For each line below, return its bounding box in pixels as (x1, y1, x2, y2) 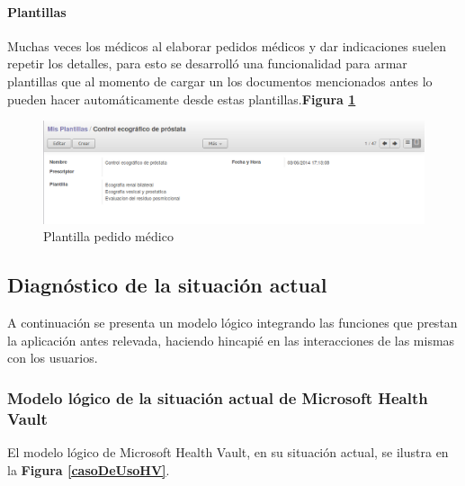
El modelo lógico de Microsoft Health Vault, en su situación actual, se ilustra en (7, 443, 449, 462)
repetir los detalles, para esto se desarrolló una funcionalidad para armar (7, 54, 407, 73)
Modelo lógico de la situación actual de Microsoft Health (7, 386, 428, 409)
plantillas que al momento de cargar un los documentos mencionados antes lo (7, 71, 433, 90)
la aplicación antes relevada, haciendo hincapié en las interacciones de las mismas (7, 330, 455, 349)
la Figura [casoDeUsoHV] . (7, 460, 170, 479)
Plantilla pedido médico (43, 227, 174, 246)
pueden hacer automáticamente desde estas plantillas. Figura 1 (7, 89, 356, 108)
